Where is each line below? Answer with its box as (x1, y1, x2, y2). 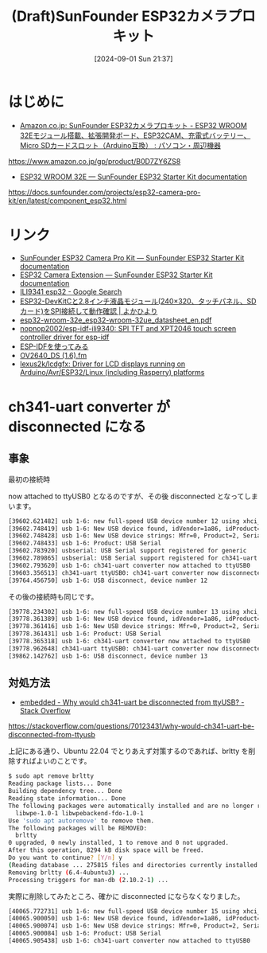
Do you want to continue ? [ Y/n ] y (8, 853, 123, 862)
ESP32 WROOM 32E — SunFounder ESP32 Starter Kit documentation (19, 172, 248, 182)
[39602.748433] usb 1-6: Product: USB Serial (8, 539, 161, 548)
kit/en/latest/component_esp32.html (8, 196, 127, 205)
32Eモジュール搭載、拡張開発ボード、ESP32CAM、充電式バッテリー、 (19, 131, 251, 140)
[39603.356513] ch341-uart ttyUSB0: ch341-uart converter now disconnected (8, 568, 265, 577)
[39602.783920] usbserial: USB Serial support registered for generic (8, 547, 247, 555)
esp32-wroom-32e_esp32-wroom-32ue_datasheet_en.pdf (19, 315, 212, 325)
